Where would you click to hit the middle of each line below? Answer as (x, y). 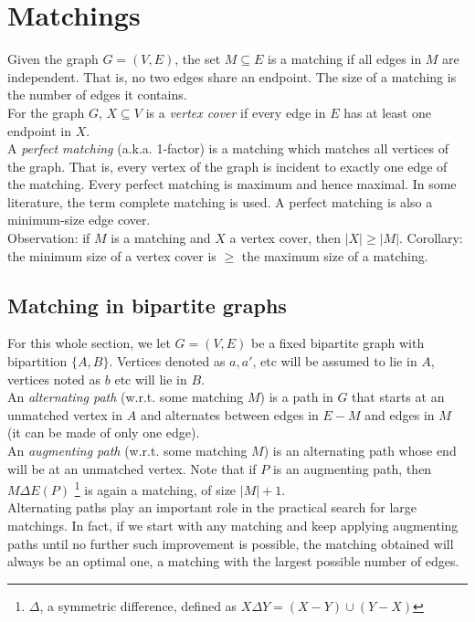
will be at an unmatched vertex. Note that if (132, 468)
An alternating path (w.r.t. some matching (126, 397)
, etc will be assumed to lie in (335, 361)
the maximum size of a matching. (335, 255)
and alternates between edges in (229, 414)
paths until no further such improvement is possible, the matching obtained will (231, 543)
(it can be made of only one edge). (104, 432)
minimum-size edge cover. (79, 220)
